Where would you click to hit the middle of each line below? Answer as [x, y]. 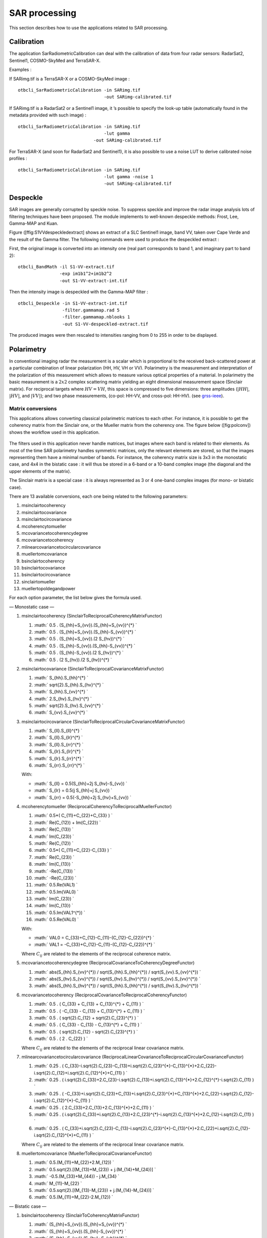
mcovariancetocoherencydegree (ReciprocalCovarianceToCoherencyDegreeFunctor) [108, 963]
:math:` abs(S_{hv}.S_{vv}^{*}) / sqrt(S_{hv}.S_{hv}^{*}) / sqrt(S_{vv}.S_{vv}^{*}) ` [117, 979]
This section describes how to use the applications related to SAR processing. [89, 28]
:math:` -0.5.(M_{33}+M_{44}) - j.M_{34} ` [77, 1177]
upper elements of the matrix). [40, 471]
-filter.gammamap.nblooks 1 [96, 317]
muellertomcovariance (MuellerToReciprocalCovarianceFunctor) [87, 1153]
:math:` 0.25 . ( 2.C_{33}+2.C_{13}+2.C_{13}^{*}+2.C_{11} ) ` [94, 1107]
